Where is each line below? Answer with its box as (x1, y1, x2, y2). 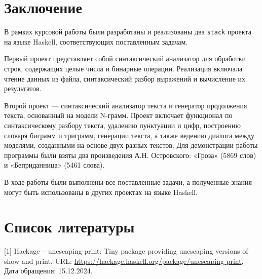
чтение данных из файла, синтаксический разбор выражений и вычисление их (4, 73, 246, 84)
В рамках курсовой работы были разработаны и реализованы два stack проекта (4, 26, 251, 37)
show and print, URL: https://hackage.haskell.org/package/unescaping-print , (4, 255, 244, 266)
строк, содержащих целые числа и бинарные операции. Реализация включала (4, 63, 243, 73)
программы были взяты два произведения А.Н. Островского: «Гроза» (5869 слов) (4, 149, 256, 160)
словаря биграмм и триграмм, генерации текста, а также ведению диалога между (4, 130, 254, 140)
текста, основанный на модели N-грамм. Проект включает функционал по (4, 110, 233, 121)
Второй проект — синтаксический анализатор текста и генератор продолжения (4, 100, 247, 110)
